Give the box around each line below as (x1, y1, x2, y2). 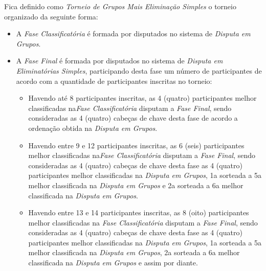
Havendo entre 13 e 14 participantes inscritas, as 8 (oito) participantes (28, 207, 249, 218)
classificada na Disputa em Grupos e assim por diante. (28, 257, 198, 268)
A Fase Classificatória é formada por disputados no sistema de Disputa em (16, 28, 251, 39)
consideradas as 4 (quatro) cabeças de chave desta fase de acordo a (28, 112, 238, 123)
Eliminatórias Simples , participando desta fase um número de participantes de (16, 65, 262, 76)
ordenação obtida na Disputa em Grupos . (28, 122, 158, 133)
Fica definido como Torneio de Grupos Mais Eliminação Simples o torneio (4, 1, 236, 11)
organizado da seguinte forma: (4, 11, 98, 21)
